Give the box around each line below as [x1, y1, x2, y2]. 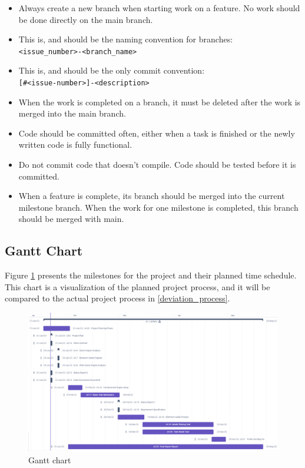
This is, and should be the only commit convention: [18, 64, 205, 77]
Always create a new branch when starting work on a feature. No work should [18, 2, 300, 14]
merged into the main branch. [18, 107, 126, 120]
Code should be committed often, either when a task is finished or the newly [18, 127, 295, 139]
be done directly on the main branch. [18, 13, 153, 25]
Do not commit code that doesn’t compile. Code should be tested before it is [18, 158, 296, 171]
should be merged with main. [18, 213, 124, 225]
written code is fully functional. [18, 138, 132, 151]
